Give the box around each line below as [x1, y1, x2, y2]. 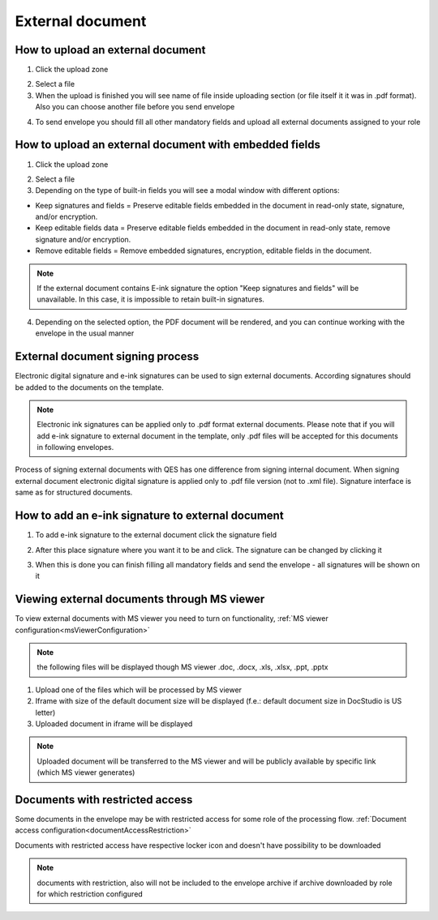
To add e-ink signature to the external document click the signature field [35, 530, 277, 540]
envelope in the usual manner [35, 328, 135, 338]
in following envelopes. [36, 443, 114, 452]
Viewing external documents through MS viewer [15, 593, 265, 606]
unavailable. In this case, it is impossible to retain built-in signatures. [36, 294, 265, 304]
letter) [35, 708, 56, 717]
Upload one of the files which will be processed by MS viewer [35, 685, 243, 695]
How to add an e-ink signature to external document [15, 509, 284, 523]
